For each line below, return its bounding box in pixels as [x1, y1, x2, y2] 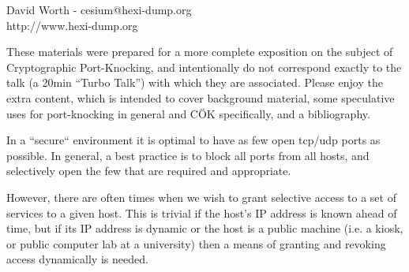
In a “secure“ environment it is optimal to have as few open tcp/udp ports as [6, 132, 381, 148]
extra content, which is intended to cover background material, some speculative [6, 89, 395, 106]
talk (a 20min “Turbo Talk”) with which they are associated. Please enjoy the [6, 74, 383, 91]
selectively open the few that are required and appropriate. [6, 162, 291, 179]
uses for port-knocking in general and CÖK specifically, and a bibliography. [6, 105, 370, 121]
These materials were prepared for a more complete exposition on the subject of [6, 43, 393, 60]
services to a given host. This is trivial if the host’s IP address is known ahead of [6, 204, 397, 221]
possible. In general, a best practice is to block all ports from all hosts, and [6, 147, 370, 163]
